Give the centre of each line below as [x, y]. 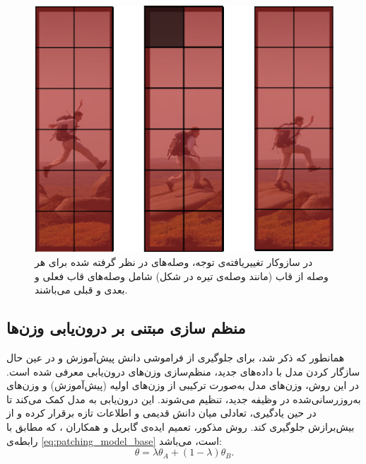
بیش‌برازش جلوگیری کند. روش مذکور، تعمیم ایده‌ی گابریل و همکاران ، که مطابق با [181, 426]
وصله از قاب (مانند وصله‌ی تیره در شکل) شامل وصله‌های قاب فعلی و [182, 275]
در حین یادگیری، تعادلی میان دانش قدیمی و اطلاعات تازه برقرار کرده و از [161, 413]
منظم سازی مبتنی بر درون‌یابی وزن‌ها [126, 328]
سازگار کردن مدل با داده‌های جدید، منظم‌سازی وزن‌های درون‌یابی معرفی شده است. [183, 371]
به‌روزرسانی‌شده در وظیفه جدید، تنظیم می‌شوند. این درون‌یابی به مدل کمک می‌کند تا [184, 399]
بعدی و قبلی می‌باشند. [81, 290]
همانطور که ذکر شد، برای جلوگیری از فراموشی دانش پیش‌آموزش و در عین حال [176, 357]
